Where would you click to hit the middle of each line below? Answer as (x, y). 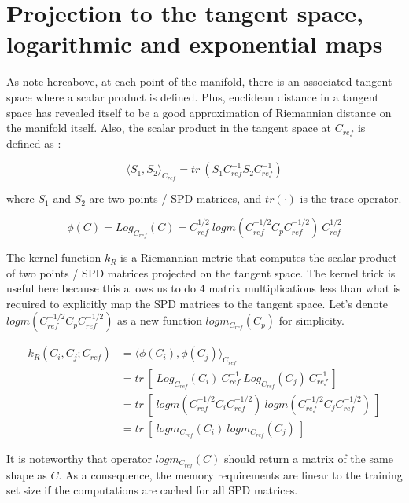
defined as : (34, 143)
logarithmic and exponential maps (195, 44)
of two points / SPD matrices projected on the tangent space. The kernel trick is (201, 272)
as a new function (160, 320)
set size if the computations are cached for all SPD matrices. (152, 490)
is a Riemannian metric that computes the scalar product (259, 257)
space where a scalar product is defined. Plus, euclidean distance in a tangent (193, 96)
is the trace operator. (351, 198)
